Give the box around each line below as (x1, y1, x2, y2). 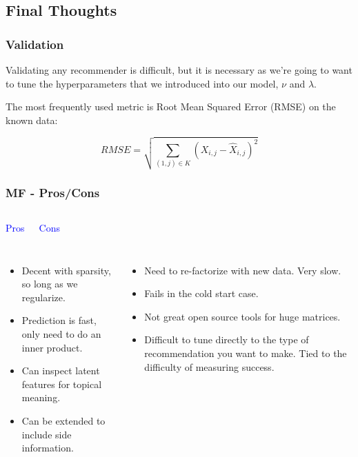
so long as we (21, 276, 78, 291)
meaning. (21, 390, 61, 405)
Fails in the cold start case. (144, 286, 259, 301)
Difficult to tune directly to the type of (144, 332, 309, 347)
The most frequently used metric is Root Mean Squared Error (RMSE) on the (6, 99, 336, 114)
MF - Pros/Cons (6, 183, 100, 201)
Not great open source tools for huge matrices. (144, 309, 341, 323)
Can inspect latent (21, 363, 100, 378)
